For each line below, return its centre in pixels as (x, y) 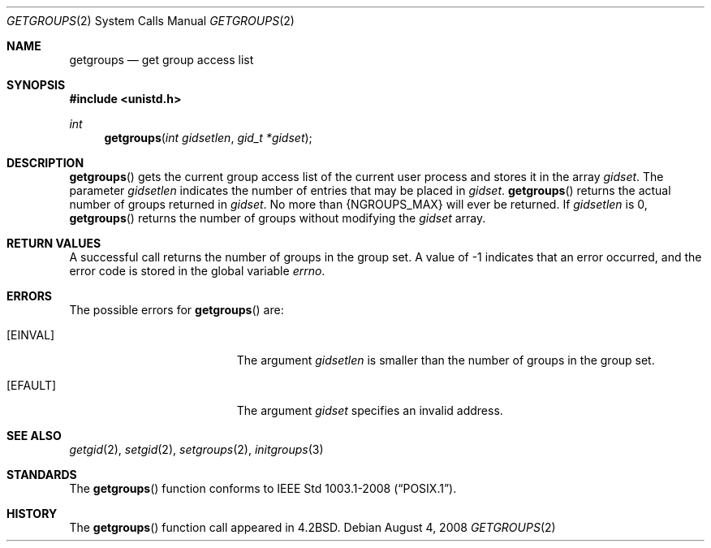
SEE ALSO (34, 436)
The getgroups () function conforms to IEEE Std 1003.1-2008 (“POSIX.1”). (263, 488)
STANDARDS (42, 475)
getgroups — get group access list (162, 60)
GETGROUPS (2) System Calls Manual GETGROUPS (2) (151, 21)
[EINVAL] (31, 335)
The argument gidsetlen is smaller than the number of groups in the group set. (446, 360)
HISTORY (32, 513)
